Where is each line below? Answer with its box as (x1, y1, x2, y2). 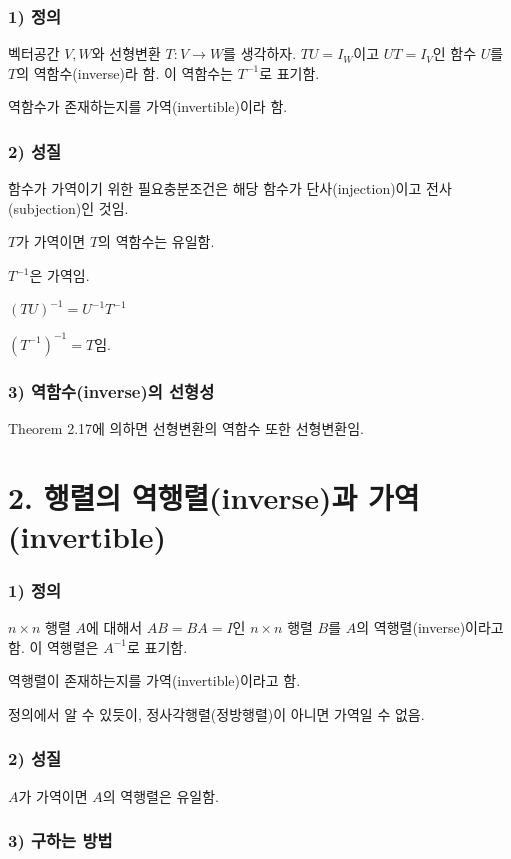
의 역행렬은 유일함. (102, 785, 219, 806)
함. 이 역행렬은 (8, 636, 99, 657)
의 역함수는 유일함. (98, 231, 215, 252)
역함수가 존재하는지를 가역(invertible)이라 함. (8, 96, 288, 117)
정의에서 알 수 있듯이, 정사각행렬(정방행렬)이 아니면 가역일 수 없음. (8, 703, 425, 724)
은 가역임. (29, 265, 90, 285)
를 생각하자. (223, 43, 297, 64)
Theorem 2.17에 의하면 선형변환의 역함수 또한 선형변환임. (8, 417, 364, 438)
